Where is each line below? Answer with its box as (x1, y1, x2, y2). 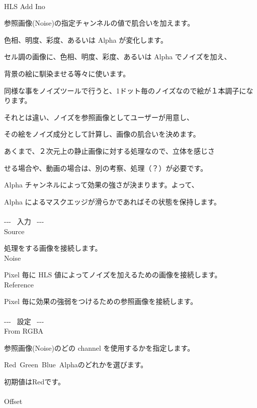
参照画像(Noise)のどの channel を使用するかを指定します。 (4, 342, 195, 353)
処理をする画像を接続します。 (4, 243, 102, 253)
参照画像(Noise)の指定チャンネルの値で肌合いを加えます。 (4, 18, 195, 28)
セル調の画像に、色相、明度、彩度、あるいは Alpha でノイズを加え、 (4, 51, 231, 62)
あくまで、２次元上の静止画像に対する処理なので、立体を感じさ (4, 145, 215, 156)
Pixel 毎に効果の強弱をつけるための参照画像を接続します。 (4, 296, 198, 307)
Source (4, 226, 25, 236)
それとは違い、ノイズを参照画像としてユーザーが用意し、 (4, 112, 194, 122)
